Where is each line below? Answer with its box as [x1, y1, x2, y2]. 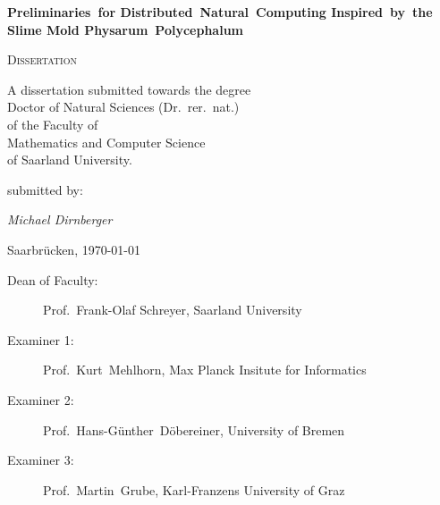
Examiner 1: [7, 330, 74, 349]
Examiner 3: [7, 450, 74, 469]
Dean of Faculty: [7, 270, 98, 289]
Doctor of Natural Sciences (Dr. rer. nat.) [7, 97, 240, 116]
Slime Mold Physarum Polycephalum [7, 20, 244, 38]
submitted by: [7, 180, 83, 198]
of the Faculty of [7, 114, 98, 133]
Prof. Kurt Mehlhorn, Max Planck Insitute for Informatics [43, 360, 367, 379]
